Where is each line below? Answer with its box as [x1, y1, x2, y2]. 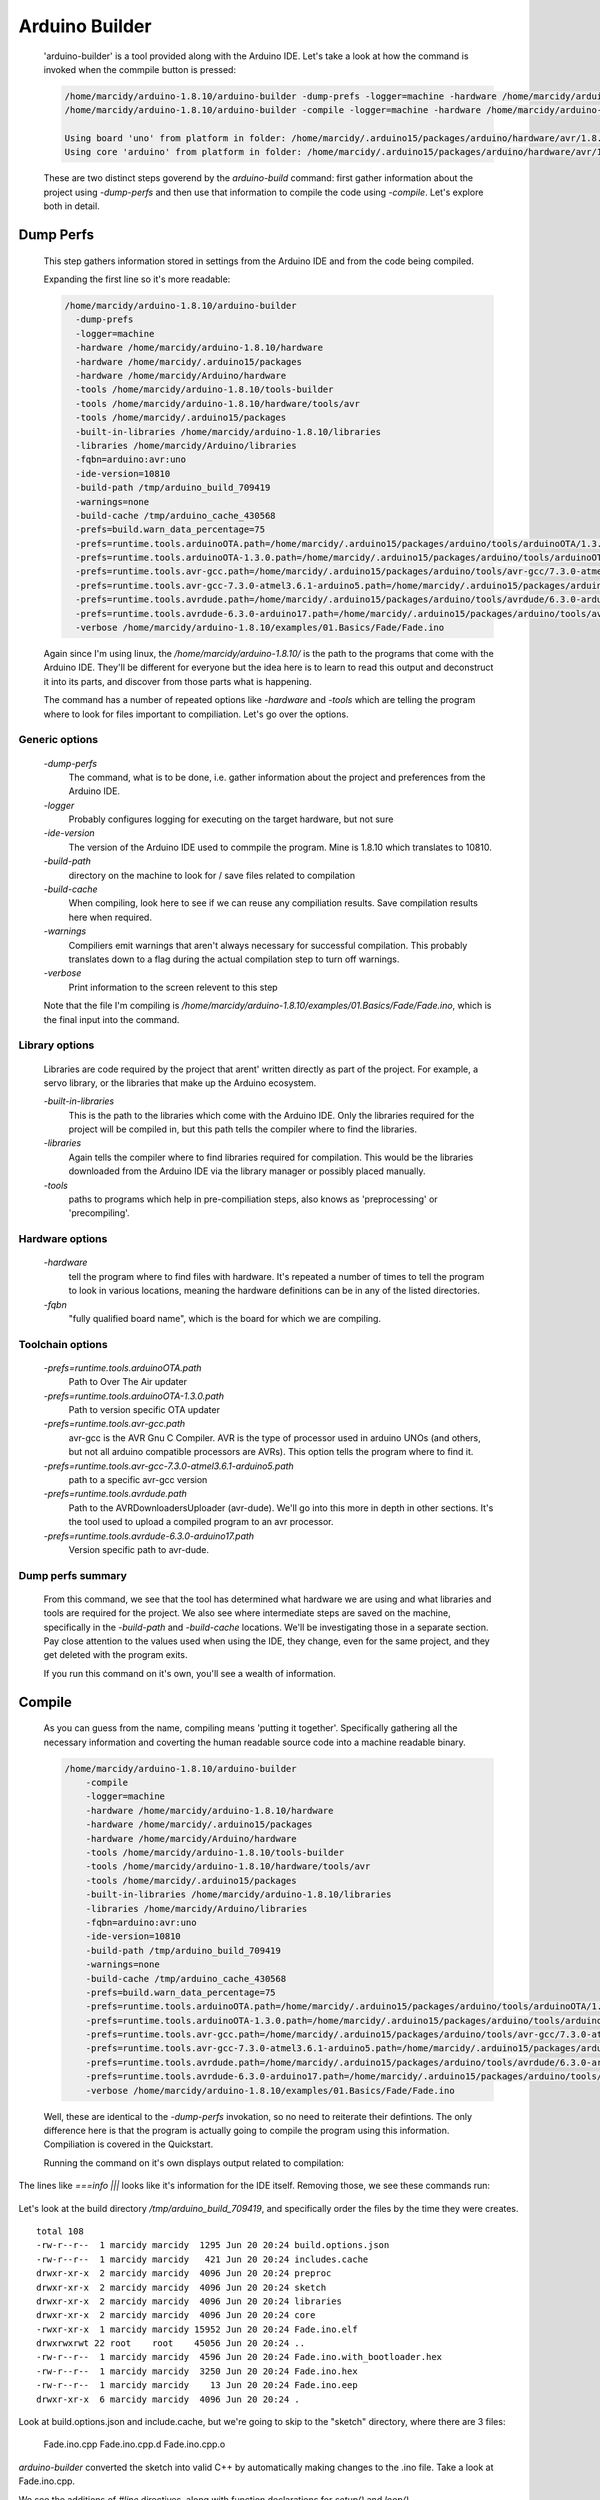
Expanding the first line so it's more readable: [43, 273, 231, 285]
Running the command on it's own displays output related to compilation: [43, 2156, 345, 2169]
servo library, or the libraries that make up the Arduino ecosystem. [43, 1076, 317, 1089]
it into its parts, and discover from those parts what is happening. [43, 675, 312, 687]
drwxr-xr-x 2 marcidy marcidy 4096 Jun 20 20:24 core [36, 2310, 316, 2321]
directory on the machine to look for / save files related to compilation [68, 869, 355, 881]
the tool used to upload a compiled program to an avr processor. [68, 1516, 334, 1528]
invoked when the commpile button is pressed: [43, 63, 237, 75]
